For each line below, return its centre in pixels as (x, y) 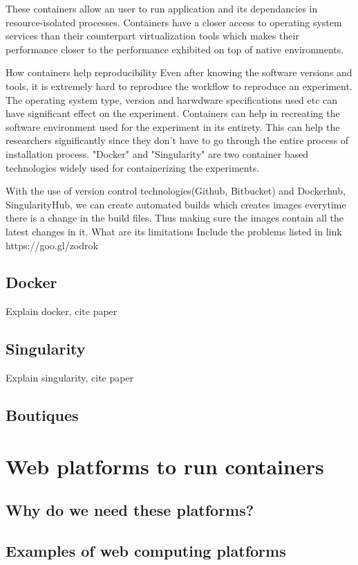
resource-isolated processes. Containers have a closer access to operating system (174, 22)
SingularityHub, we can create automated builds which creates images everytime (176, 204)
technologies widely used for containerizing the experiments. (133, 167)
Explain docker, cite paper (62, 311)
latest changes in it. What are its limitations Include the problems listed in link (174, 231)
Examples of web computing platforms (146, 551)
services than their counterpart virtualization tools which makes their (152, 36)
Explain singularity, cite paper (70, 378)
